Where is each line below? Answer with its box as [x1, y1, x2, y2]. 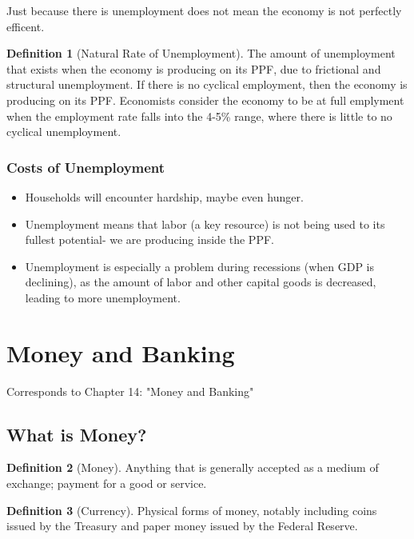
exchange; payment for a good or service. [6, 475, 207, 492]
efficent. [6, 18, 45, 34]
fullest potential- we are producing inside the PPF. [25, 231, 274, 248]
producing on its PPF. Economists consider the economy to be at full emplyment [6, 91, 404, 108]
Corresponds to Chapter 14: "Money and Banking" [6, 382, 254, 399]
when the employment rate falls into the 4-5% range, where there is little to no [6, 107, 392, 124]
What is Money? [6, 421, 147, 446]
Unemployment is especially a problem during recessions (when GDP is [25, 258, 375, 274]
